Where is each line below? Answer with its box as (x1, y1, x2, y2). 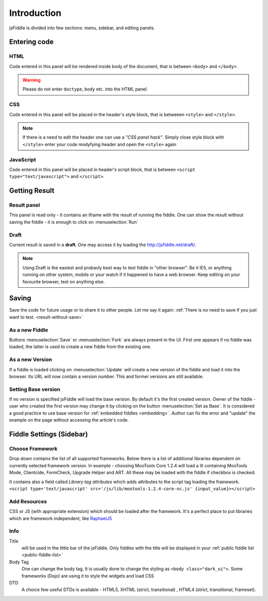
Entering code (9, 38, 54, 46)
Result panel (9, 202, 40, 209)
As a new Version (9, 356, 52, 363)
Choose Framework (9, 445, 58, 452)
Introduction (9, 7, 62, 18)
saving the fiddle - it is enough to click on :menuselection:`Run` (9, 219, 138, 225)
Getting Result (9, 186, 55, 195)
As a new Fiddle (9, 326, 48, 333)
